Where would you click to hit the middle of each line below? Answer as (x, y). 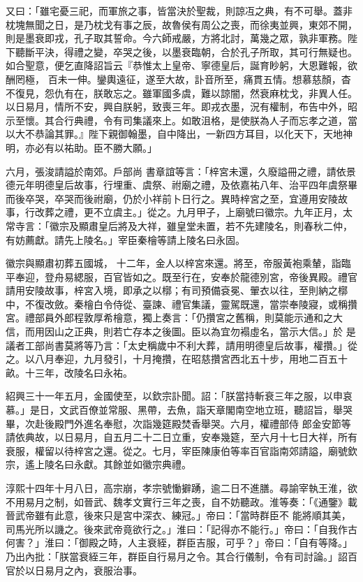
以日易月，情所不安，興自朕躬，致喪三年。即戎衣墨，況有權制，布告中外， (177, 107)
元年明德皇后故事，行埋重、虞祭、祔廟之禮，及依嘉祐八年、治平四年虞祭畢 (186, 185)
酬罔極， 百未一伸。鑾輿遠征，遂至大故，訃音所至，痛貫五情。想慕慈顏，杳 (178, 79)
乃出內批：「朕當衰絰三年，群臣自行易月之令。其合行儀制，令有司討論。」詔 (177, 556)
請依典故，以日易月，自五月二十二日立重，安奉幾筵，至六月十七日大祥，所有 (181, 437)
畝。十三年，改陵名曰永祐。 (69, 372)
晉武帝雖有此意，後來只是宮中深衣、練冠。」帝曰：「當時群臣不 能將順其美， (178, 515)
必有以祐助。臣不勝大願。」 (96, 147)
